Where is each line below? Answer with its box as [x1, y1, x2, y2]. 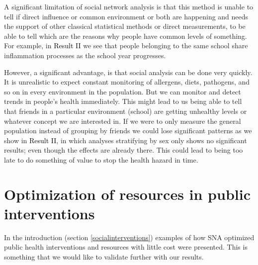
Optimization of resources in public [4, 183, 251, 204]
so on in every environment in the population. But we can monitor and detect [4, 86, 241, 96]
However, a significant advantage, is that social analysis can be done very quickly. [4, 67, 253, 77]
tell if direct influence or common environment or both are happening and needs [4, 11, 249, 21]
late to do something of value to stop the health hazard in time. [4, 154, 198, 165]
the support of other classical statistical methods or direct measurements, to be [4, 21, 246, 31]
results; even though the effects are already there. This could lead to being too [4, 145, 243, 155]
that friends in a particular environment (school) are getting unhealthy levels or [4, 105, 247, 116]
